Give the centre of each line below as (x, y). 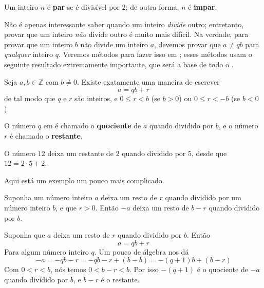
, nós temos (68, 269)
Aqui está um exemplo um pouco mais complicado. (84, 180)
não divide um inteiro (114, 44)
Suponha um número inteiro (48, 197)
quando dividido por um (203, 197)
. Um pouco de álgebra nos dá (142, 251)
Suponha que (25, 235)
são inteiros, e (96, 98)
